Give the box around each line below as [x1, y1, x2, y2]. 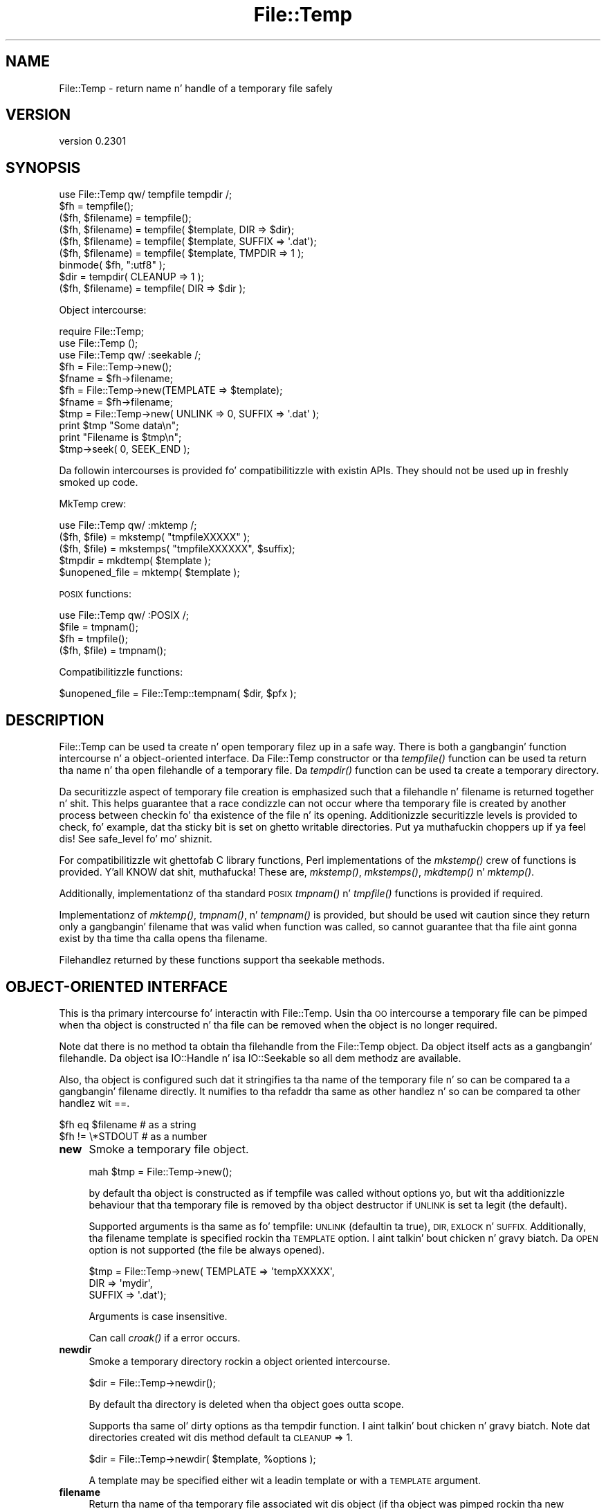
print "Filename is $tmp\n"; [59, 431, 182, 444]
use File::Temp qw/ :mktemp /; [59, 519, 197, 532]
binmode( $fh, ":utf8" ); [59, 259, 166, 271]
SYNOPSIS [6, 159, 81, 177]
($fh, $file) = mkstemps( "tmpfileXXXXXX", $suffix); [59, 543, 295, 555]
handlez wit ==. [59, 1096, 130, 1109]
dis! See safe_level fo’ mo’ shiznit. [59, 833, 212, 845]
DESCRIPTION [6, 711, 104, 729]
